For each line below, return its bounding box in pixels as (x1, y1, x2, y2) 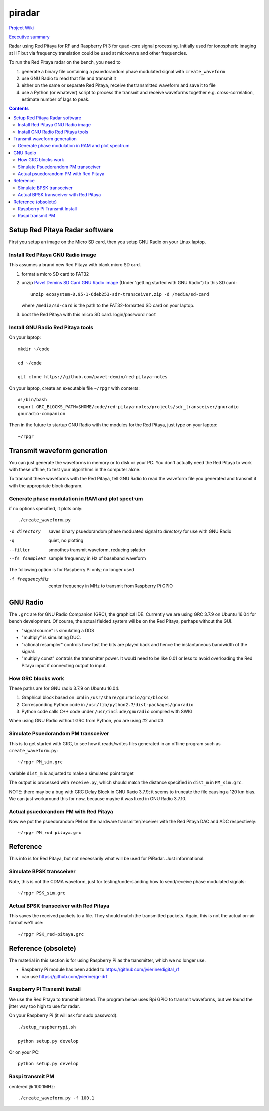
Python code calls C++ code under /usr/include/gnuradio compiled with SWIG (21, 709, 193, 715)
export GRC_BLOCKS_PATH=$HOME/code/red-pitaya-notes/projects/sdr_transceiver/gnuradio (18, 404, 239, 409)
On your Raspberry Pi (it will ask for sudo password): (9, 1012, 118, 1018)
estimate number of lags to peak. (21, 96, 90, 102)
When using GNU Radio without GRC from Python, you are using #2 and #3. (9, 718, 165, 724)
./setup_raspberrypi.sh (18, 1024, 76, 1030)
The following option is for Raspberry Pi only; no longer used (9, 567, 134, 573)
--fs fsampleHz (9, 555, 47, 561)
